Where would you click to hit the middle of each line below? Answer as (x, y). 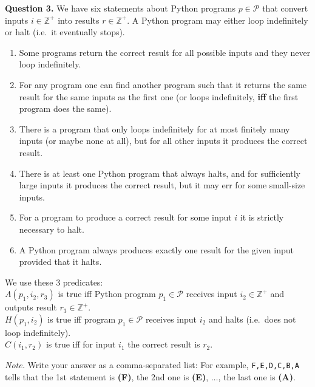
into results (79, 20)
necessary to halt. (52, 229)
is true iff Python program (107, 294)
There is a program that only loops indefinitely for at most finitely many (154, 128)
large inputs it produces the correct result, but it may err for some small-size (162, 185)
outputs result (31, 307)
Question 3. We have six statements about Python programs (120, 8)
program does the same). (65, 108)
